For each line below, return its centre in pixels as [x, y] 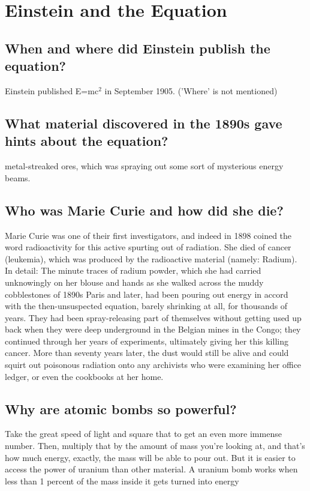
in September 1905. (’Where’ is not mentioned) [191, 90]
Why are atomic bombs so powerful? [121, 408]
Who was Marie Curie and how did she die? [144, 210]
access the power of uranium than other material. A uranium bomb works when [151, 469]
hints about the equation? [87, 141]
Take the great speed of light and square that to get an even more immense [143, 434]
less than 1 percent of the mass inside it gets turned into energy [122, 480]
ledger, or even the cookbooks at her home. [84, 376]
